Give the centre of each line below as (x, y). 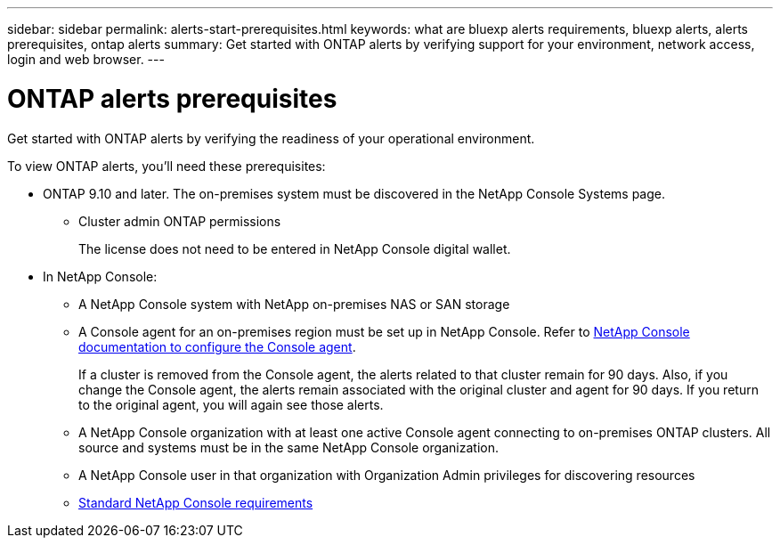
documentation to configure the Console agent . (217, 346)
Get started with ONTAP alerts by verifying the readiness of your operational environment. (271, 138)
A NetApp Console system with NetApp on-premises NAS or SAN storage (294, 304)
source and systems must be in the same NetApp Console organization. (288, 447)
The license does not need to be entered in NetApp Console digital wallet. (295, 248)
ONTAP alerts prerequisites (172, 98)
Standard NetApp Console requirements (196, 502)
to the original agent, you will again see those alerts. (231, 404)
